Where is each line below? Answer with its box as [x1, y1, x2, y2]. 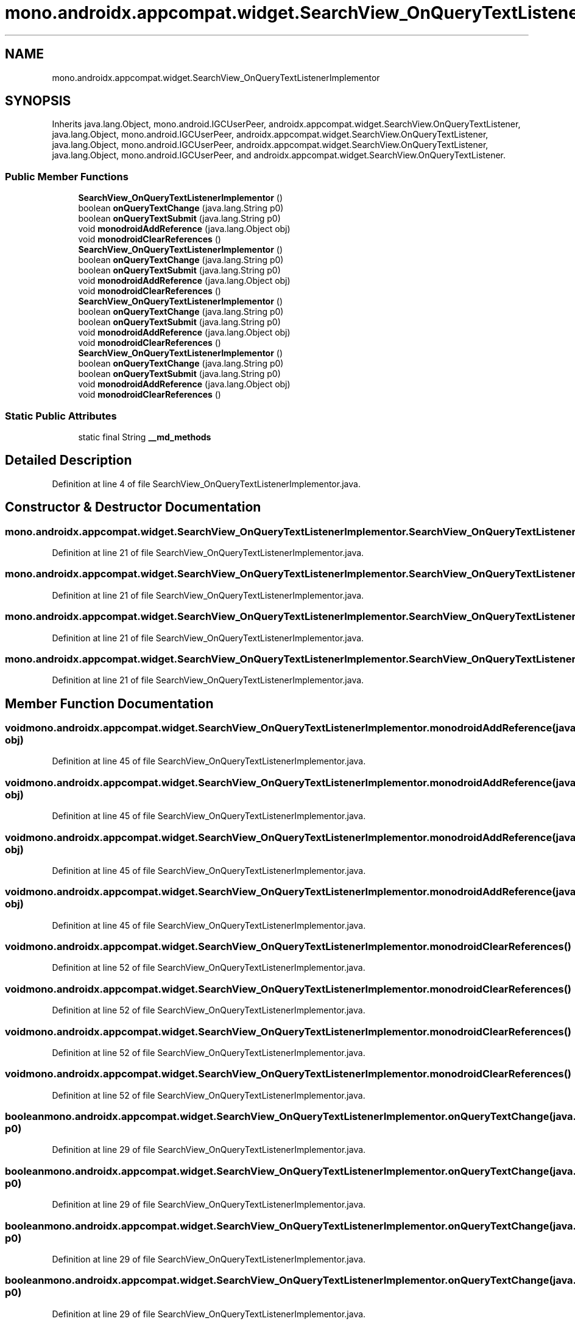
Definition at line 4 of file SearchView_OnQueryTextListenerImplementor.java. [52, 478, 361, 489]
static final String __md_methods [78, 431, 211, 442]
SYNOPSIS [5, 93, 71, 109]
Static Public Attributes [5, 409, 117, 422]
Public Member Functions [5, 170, 129, 183]
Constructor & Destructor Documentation [5, 499, 261, 515]
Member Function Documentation [5, 695, 214, 711]
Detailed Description [5, 452, 132, 468]
